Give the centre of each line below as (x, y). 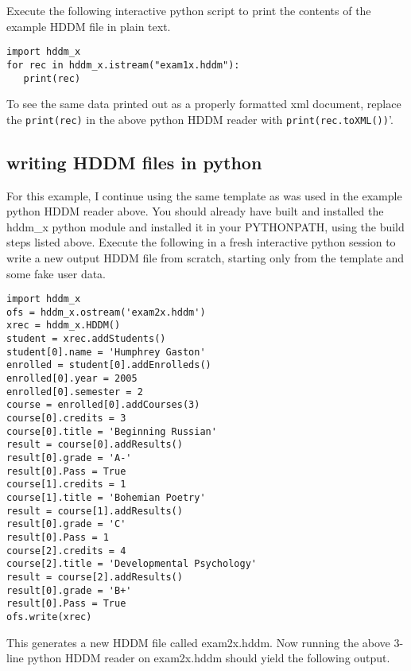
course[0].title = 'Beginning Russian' (112, 431)
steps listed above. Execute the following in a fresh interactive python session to (201, 242)
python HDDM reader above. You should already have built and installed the (195, 211)
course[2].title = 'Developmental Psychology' (132, 564)
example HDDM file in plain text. (89, 26)
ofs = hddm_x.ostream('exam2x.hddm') (106, 312)
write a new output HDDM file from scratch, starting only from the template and (205, 257)
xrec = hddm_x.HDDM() (64, 326)
